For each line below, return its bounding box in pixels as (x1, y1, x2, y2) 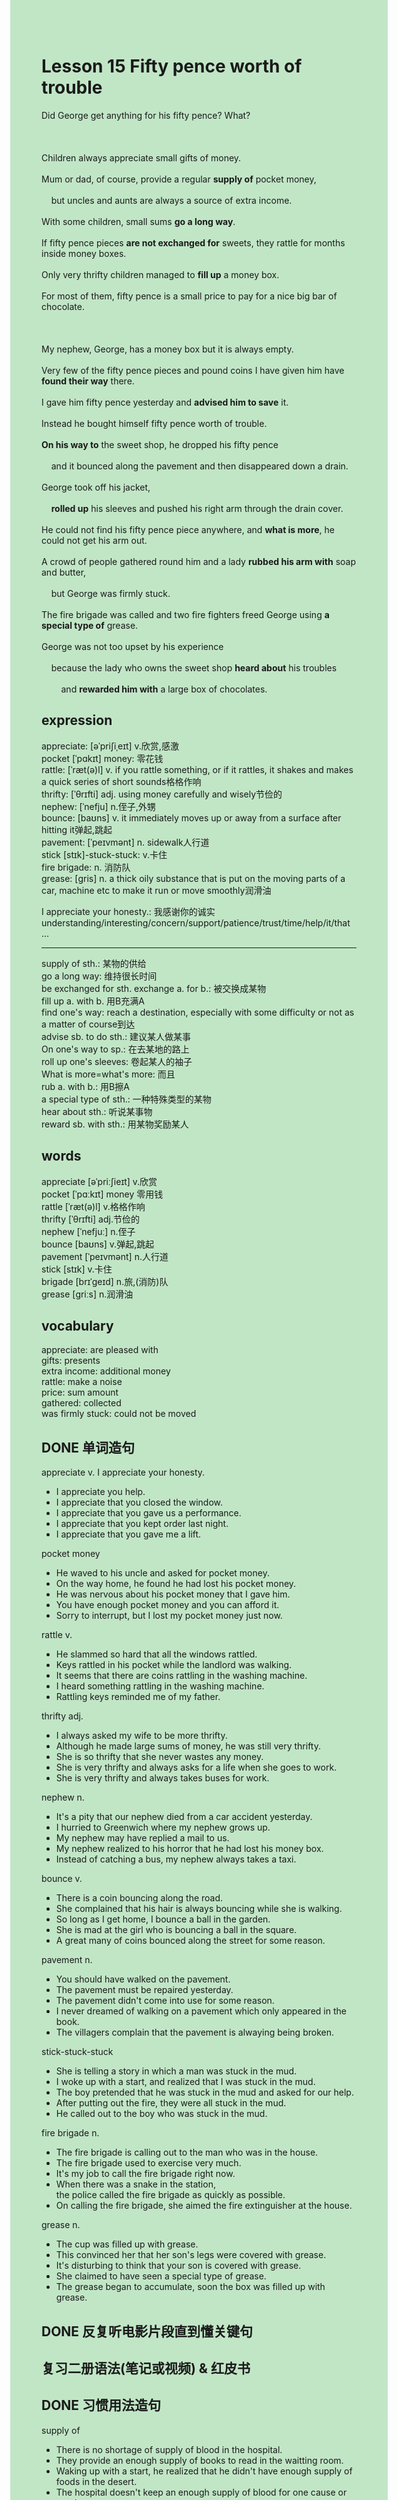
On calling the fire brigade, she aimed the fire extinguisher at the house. (55, 2200, 353, 2212)
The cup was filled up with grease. (55, 2238, 199, 2250)
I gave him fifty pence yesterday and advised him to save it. (41, 396, 289, 408)
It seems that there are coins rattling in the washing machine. (55, 1670, 308, 1682)
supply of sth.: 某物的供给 (41, 957, 147, 969)
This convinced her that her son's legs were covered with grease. (55, 2249, 327, 2261)
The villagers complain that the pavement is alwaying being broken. (55, 2026, 334, 2039)
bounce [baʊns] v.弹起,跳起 (41, 1238, 155, 1250)
